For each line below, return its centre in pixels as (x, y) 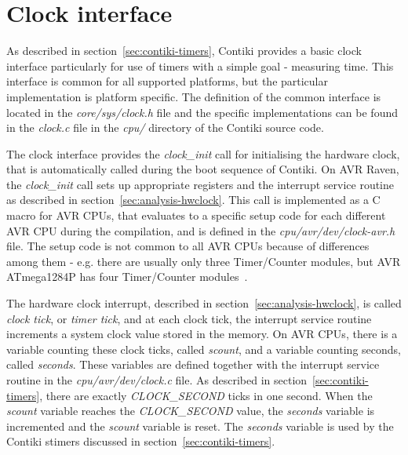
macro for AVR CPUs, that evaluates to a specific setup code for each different (196, 215)
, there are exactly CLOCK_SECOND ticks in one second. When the (206, 395)
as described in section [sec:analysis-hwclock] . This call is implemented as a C (193, 200)
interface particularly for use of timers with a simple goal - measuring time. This (200, 66)
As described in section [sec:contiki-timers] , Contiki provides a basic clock (184, 51)
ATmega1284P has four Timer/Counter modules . (127, 277)
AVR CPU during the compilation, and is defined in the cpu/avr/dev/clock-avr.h (201, 230)
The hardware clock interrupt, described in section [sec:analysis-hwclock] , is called (204, 303)
